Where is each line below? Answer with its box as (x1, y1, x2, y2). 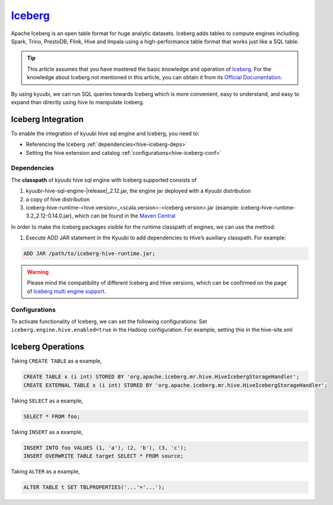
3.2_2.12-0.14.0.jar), (26, 212, 74, 220)
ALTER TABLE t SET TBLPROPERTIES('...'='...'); (23, 484, 165, 491)
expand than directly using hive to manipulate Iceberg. (11, 98, 144, 105)
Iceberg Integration (11, 114, 84, 124)
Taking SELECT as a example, (11, 397, 83, 404)
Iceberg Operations (11, 342, 84, 352)
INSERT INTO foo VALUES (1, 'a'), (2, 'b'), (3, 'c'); (23, 444, 187, 451)
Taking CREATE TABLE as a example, (11, 357, 102, 364)
